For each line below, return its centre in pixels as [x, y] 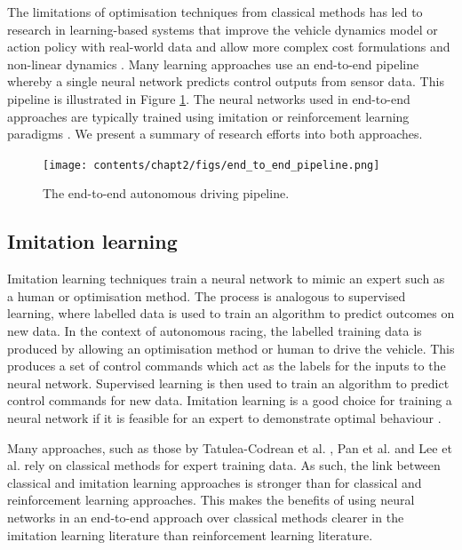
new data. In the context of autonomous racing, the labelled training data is [215, 330]
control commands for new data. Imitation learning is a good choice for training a [230, 400]
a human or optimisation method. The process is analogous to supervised [207, 295]
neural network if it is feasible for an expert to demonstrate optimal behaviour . [224, 417]
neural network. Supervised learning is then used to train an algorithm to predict [228, 383]
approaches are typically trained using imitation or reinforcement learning [208, 116]
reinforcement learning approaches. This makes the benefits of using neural [211, 500]
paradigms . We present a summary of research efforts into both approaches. [215, 134]
